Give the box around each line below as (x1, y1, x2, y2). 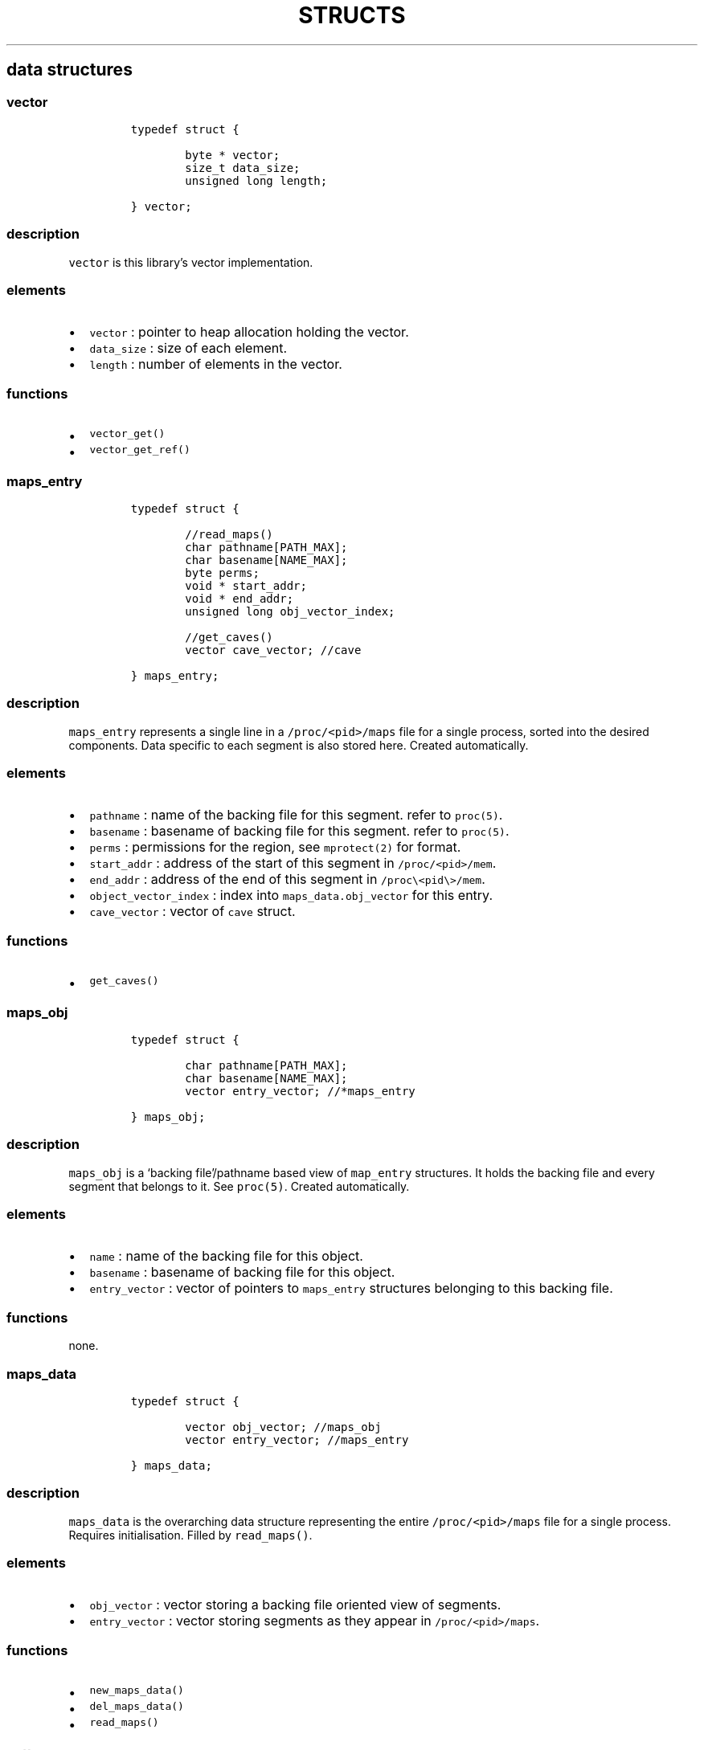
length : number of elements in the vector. (89, 356, 342, 373)
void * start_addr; (185, 579, 307, 592)
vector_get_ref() (89, 444, 190, 456)
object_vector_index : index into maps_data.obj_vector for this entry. (89, 887, 493, 904)
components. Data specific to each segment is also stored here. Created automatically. (68, 738, 529, 752)
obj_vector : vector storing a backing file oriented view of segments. (89, 1597, 501, 1613)
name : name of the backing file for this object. (89, 1248, 363, 1265)
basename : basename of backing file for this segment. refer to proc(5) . (89, 823, 510, 840)
